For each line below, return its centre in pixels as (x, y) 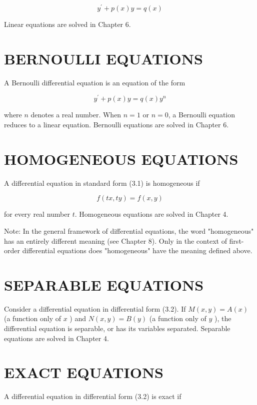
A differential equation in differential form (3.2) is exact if (93, 396)
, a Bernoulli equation (202, 115)
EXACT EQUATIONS (84, 372)
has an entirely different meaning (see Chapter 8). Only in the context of (115, 240)
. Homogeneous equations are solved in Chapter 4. (151, 214)
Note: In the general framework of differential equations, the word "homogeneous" (129, 230)
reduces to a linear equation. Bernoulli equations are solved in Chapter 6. (116, 125)
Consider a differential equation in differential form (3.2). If (95, 308)
